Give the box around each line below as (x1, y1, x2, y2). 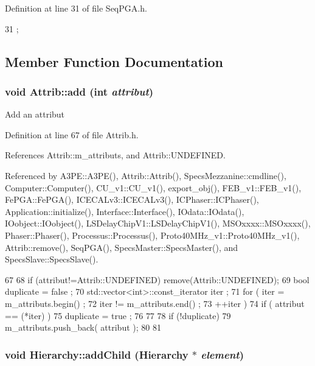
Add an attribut (5, 108, 65, 121)
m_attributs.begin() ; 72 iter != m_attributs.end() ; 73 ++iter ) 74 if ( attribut (5, 297, 305, 309)
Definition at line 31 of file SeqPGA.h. (5, 2, 147, 14)
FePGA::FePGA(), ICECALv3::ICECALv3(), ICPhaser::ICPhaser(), (5, 193, 259, 206)
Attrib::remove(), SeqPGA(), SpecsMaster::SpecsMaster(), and (5, 241, 238, 253)
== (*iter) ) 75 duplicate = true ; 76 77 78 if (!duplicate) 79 (5, 309, 231, 322)
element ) (201, 347, 244, 362)
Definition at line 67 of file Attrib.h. (5, 128, 139, 141)
